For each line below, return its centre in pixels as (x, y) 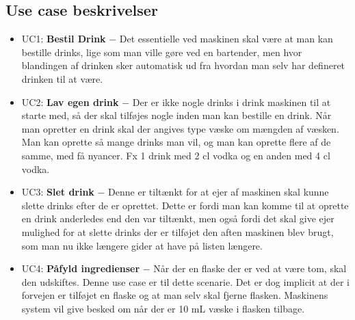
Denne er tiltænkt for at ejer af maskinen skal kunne (219, 192)
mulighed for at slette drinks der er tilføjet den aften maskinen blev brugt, (177, 231)
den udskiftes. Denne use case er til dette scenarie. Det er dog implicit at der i (186, 281)
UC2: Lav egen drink (70, 102)
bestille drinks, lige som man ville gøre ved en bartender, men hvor (162, 52)
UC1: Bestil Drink (64, 39)
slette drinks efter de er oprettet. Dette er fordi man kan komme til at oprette (185, 205)
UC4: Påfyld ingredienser (81, 268)
